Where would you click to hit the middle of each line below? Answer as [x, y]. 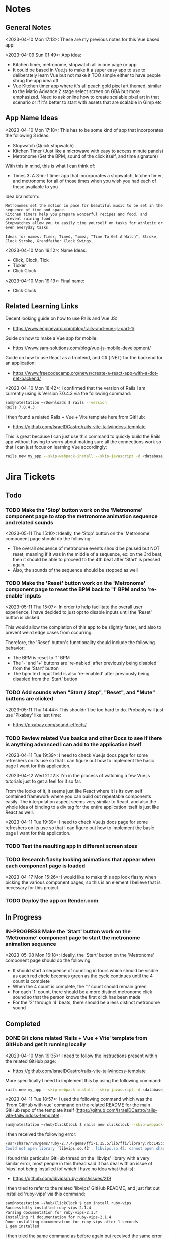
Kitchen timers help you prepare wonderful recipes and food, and [76, 214]
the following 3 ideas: [27, 135]
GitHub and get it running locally [46, 1044]
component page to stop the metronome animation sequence [82, 516]
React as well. [20, 812]
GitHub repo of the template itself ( [41, 1110]
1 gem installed [22, 1226]
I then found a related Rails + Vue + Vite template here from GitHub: [75, 417]
